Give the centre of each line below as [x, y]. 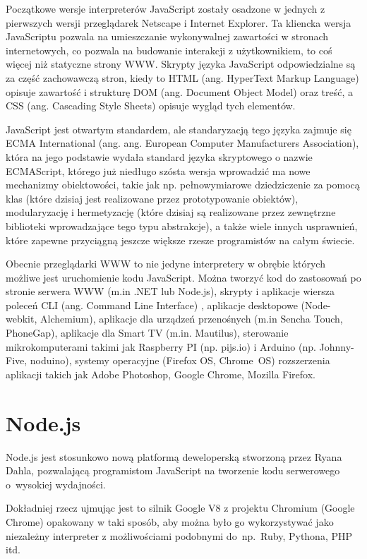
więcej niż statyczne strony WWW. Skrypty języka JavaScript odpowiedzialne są [181, 64]
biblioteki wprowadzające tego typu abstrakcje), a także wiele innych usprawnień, [182, 226]
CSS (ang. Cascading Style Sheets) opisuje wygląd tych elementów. [151, 106]
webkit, [22, 319]
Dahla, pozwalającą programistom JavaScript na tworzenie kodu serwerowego [173, 470]
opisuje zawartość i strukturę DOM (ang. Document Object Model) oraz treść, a [180, 91]
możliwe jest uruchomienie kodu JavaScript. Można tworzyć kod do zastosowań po [183, 277]
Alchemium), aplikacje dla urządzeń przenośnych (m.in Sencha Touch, [191, 319]
